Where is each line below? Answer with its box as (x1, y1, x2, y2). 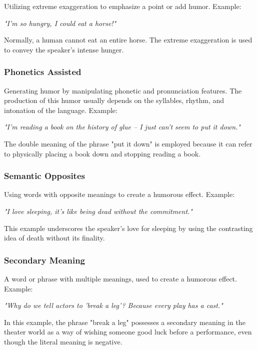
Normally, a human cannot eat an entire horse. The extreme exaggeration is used (4, 34, 252, 45)
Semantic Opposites (4, 169, 85, 182)
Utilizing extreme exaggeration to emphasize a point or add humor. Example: (4, 1, 241, 11)
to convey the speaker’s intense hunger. (4, 44, 124, 54)
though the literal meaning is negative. (4, 336, 122, 346)
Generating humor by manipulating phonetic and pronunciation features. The (4, 85, 242, 95)
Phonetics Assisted (4, 65, 81, 78)
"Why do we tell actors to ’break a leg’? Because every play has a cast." (4, 300, 223, 310)
